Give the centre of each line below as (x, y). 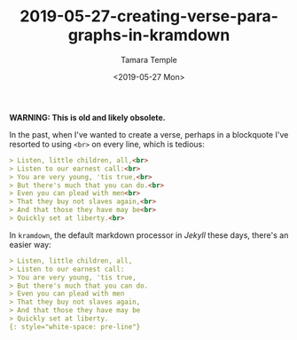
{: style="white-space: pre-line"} (75, 327)
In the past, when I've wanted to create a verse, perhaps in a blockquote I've (149, 134)
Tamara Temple (149, 59)
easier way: (30, 244)
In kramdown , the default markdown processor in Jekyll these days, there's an (149, 235)
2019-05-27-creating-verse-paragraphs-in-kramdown (149, 26)
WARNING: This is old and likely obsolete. (87, 117)
